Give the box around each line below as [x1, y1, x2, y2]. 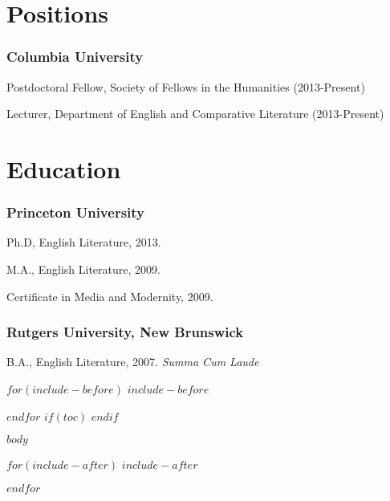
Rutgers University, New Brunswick [6, 322, 244, 342]
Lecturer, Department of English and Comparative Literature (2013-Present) [6, 105, 384, 122]
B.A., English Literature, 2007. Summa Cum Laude [6, 353, 259, 370]
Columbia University [6, 47, 144, 67]
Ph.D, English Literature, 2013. [6, 234, 161, 250]
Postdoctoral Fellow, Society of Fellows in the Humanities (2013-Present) [6, 78, 365, 95]
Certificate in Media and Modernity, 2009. [6, 287, 213, 304]
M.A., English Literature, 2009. [6, 260, 160, 277]
